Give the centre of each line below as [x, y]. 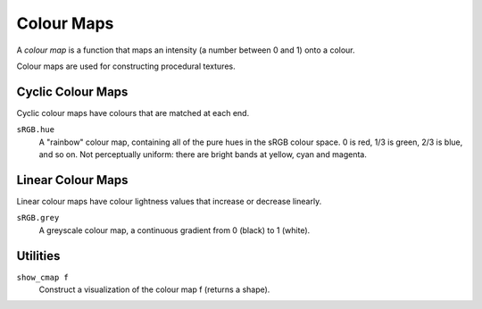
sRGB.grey [38, 218]
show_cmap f [42, 277]
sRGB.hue [36, 130]
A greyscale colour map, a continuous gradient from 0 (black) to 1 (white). [175, 230]
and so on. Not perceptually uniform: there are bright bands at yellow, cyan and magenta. [203, 154]
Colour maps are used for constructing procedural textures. [126, 66]
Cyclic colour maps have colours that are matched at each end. [133, 113]
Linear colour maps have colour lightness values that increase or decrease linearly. [169, 201]
